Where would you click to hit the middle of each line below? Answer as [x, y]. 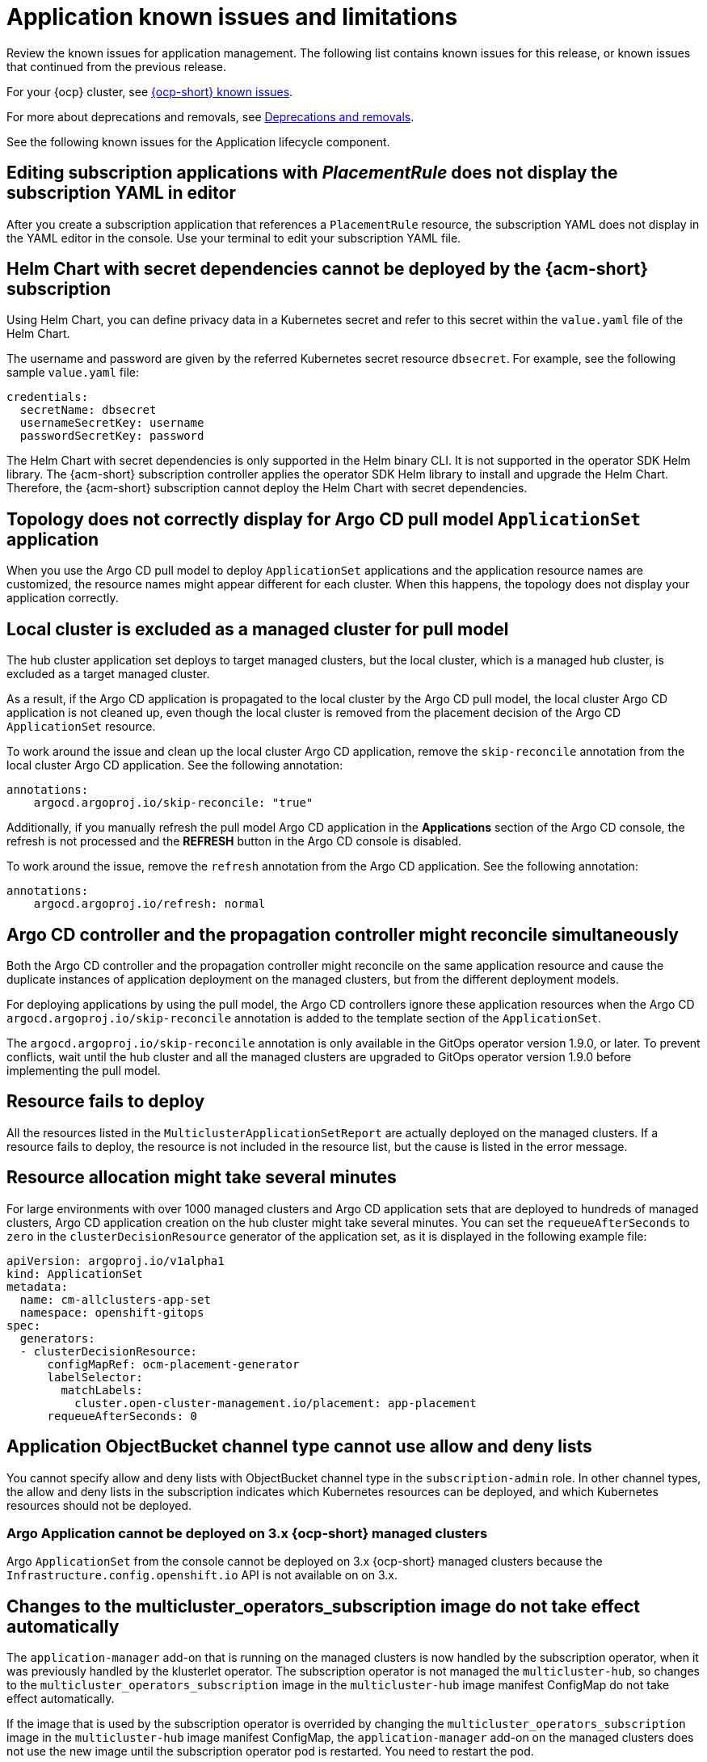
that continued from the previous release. [116, 66]
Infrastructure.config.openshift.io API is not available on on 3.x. [202, 1575]
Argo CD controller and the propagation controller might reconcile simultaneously [343, 934]
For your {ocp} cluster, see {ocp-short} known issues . [150, 91]
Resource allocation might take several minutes [202, 1178]
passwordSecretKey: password [112, 436]
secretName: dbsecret [88, 410]
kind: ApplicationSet [75, 1273]
